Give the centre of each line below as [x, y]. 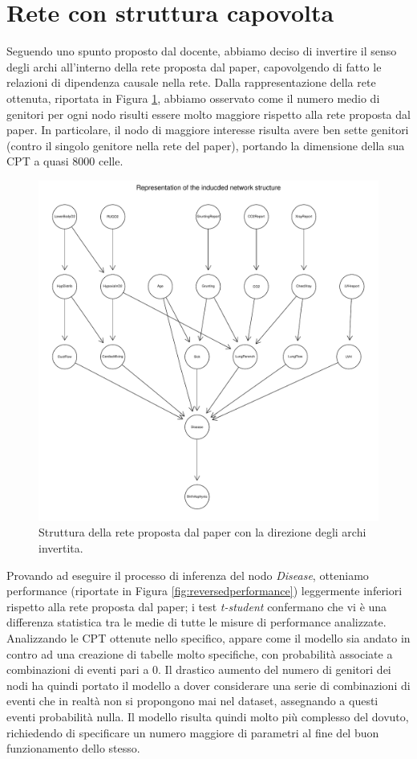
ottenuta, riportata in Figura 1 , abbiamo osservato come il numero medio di [193, 98]
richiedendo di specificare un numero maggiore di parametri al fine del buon [193, 732]
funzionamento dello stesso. [73, 748]
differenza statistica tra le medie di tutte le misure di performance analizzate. [196, 622]
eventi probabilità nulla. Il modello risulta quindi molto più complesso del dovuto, [208, 716]
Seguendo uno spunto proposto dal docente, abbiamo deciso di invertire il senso [202, 51]
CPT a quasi [38, 161]
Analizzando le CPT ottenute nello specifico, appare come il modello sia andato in [208, 638]
